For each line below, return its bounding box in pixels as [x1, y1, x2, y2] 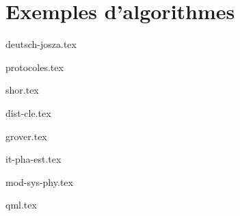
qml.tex [5, 198, 37, 212]
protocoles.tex [5, 59, 64, 74]
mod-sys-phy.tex [5, 174, 73, 189]
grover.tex [5, 129, 47, 143]
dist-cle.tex [5, 105, 51, 120]
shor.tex [5, 83, 39, 97]
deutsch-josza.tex [5, 37, 77, 51]
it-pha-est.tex [5, 152, 62, 166]
